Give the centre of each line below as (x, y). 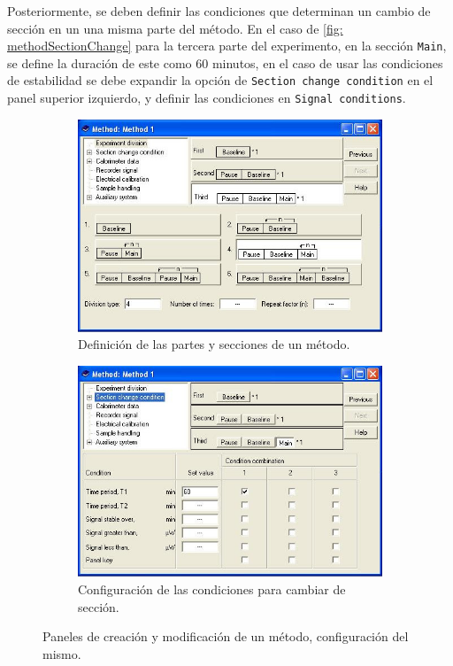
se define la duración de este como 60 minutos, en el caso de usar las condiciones (225, 62)
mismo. (62, 653)
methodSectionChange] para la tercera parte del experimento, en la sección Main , (227, 46)
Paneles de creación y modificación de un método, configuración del (226, 636)
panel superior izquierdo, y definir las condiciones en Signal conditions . (207, 98)
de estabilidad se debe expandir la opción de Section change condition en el (220, 80)
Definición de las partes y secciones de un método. (214, 344)
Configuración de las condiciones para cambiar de (212, 589)
